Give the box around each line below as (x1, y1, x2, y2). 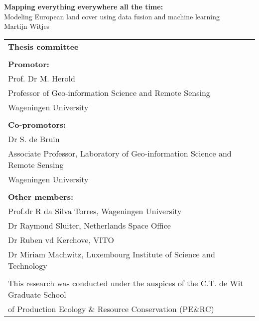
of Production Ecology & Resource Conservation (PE (8, 303, 194, 315)
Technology (8, 259, 47, 271)
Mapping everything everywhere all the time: (4, 1, 163, 11)
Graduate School (8, 288, 66, 300)
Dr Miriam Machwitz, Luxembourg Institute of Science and (8, 248, 215, 260)
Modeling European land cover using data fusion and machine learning (4, 11, 220, 21)
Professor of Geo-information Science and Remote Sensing (8, 86, 210, 98)
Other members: (8, 190, 74, 202)
